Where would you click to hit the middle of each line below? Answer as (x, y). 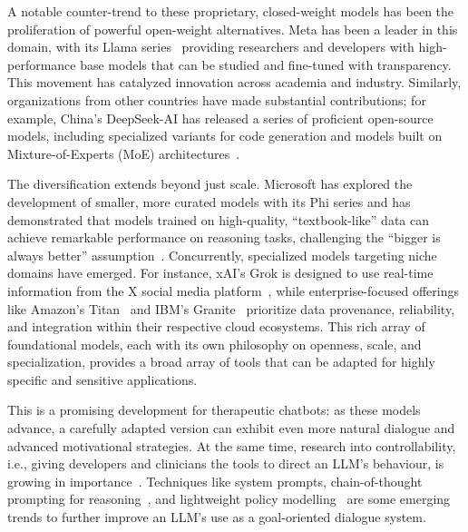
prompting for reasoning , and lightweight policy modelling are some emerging (229, 499)
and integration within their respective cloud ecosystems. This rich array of (216, 326)
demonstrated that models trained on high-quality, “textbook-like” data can (218, 219)
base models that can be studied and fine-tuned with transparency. (266, 64)
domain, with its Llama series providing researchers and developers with (211, 47)
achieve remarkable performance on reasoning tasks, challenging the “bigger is (224, 237)
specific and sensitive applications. (102, 379)
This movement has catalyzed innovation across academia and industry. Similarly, (234, 82)
